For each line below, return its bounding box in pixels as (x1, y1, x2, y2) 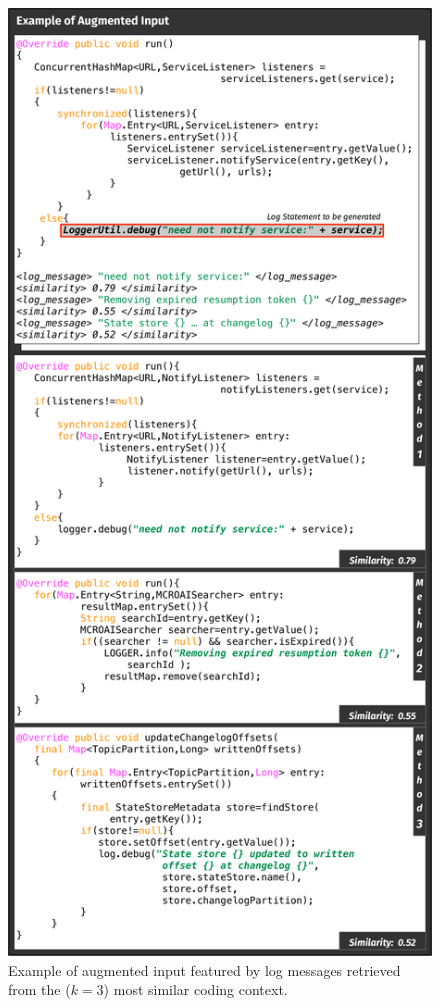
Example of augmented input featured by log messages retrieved (8, 959, 401, 980)
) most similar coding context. (103, 979, 288, 1000)
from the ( (8, 979, 71, 1000)
